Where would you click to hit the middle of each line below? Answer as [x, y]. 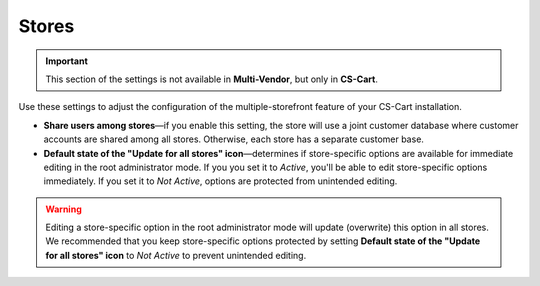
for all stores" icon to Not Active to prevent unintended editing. [176, 255]
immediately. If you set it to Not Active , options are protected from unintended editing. [220, 181]
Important [67, 61]
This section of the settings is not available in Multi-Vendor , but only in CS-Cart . [212, 79]
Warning [63, 209]
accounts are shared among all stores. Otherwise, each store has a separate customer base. [234, 139]
